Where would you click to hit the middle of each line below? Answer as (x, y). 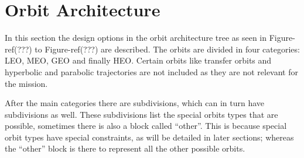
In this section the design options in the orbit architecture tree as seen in (136, 38)
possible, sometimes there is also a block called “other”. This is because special (146, 126)
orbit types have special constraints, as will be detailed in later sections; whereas (149, 137)
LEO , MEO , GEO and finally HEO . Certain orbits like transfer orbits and (138, 60)
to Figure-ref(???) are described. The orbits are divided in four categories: (167, 49)
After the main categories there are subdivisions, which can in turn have (135, 103)
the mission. (26, 83)
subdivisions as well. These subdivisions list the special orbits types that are (141, 114)
